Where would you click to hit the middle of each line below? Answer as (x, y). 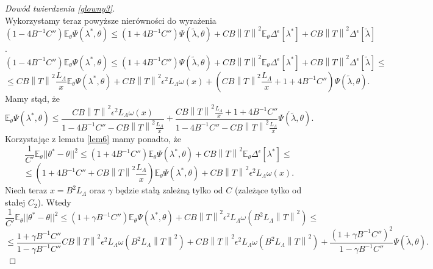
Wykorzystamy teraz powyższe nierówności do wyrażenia (111, 20)
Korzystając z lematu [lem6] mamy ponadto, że (93, 139)
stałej (15, 202)
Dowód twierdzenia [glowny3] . (60, 8)
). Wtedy (54, 202)
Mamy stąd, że (32, 98)
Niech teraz (26, 190)
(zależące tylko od (268, 190)
